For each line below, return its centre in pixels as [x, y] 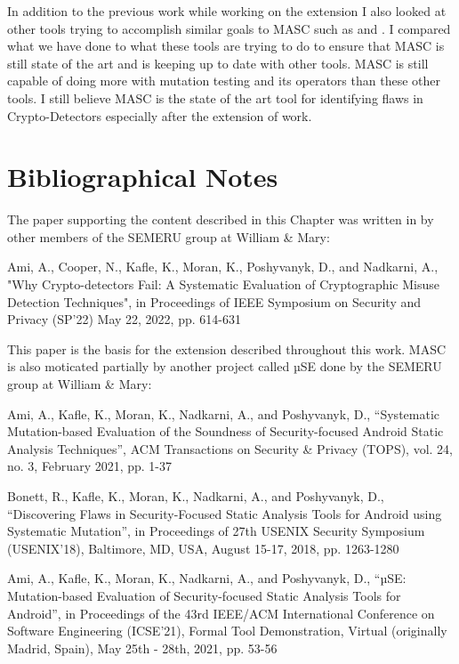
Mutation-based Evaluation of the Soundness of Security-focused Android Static [225, 431]
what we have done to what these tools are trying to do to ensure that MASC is [226, 46]
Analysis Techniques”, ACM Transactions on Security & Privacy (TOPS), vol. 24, [230, 448]
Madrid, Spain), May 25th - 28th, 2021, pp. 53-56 [142, 648]
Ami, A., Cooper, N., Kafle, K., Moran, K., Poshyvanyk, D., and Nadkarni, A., [223, 267]
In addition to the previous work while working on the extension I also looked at [227, 11]
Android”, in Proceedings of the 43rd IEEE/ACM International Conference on [221, 613]
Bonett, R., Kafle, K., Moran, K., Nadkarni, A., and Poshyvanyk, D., [196, 496]
